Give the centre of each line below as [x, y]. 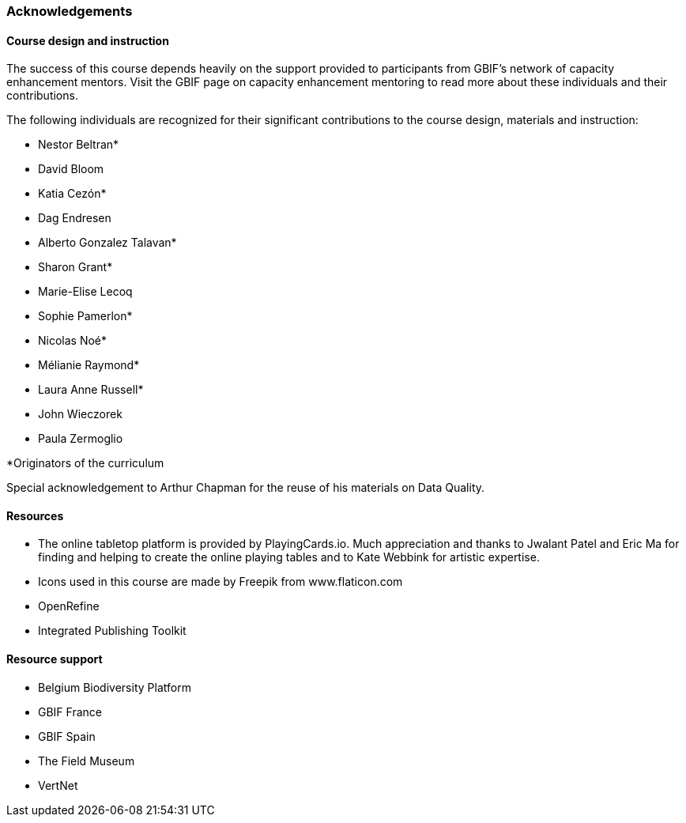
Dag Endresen [75, 218]
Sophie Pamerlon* [85, 316]
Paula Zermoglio [81, 439]
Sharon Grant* [75, 267]
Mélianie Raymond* [89, 365]
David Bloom [71, 169]
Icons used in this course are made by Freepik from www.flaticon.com [220, 582]
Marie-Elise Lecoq [85, 292]
